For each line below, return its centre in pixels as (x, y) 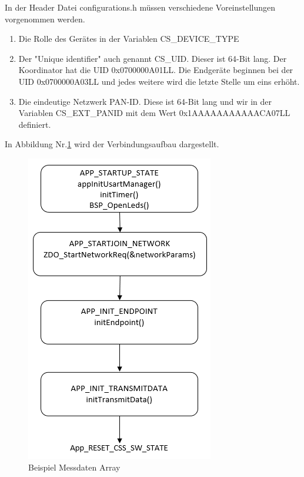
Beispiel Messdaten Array (74, 467)
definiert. (35, 124)
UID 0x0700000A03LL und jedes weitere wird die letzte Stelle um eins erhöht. (159, 81)
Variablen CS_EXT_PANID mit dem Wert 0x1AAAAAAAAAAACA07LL (154, 113)
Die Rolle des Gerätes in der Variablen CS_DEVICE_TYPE (129, 39)
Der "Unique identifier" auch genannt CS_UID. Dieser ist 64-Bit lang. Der (153, 58)
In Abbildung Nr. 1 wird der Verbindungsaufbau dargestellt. (112, 144)
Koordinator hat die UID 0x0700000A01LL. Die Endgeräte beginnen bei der (156, 70)
